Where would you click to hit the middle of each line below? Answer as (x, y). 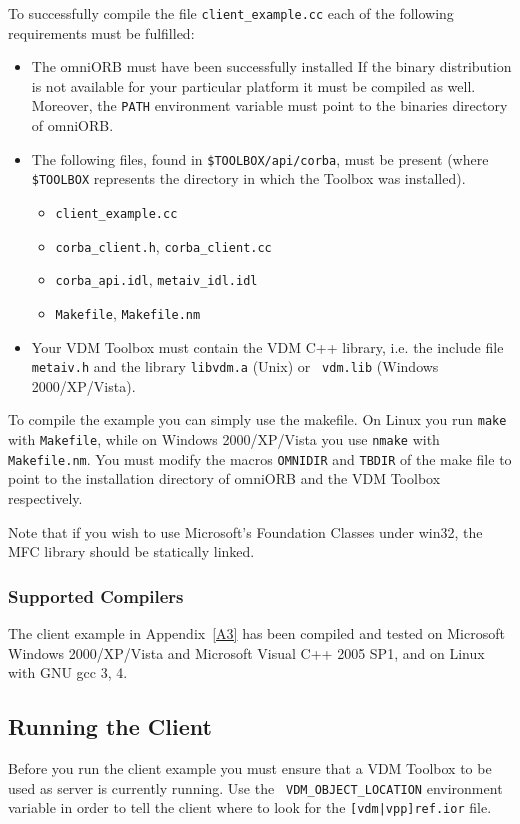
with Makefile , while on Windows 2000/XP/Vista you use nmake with (224, 439)
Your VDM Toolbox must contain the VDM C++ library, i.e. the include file (267, 346)
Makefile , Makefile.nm (128, 312)
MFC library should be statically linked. (131, 551)
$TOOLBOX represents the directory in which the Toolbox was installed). (248, 178)
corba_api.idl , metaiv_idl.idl (156, 279)
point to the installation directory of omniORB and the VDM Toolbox (224, 478)
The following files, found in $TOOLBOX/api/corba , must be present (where (260, 158)
